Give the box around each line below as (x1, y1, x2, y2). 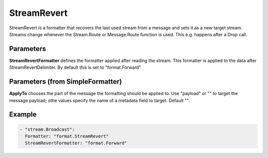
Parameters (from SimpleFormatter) (9, 77, 122, 86)
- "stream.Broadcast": (19, 126, 75, 132)
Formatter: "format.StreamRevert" (25, 133, 109, 139)
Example (9, 110, 37, 119)
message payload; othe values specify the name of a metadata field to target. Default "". (9, 97, 190, 104)
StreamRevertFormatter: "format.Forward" (25, 140, 128, 146)
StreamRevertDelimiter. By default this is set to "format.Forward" (9, 64, 141, 70)
